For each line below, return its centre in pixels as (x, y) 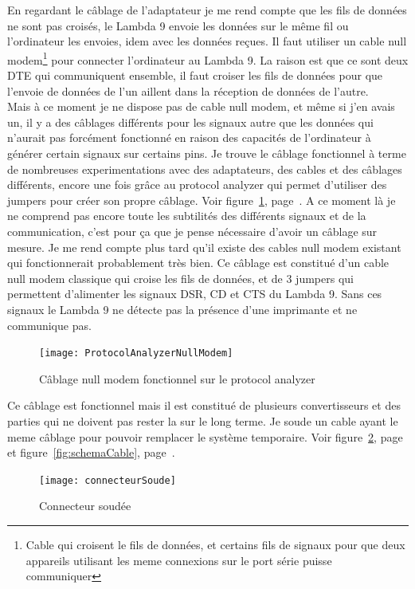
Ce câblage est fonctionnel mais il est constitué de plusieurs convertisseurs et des (204, 405)
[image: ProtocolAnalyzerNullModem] (136, 353)
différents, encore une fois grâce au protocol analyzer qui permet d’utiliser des (197, 185)
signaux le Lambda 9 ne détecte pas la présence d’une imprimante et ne (182, 309)
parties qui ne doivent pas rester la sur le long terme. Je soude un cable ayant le (203, 420)
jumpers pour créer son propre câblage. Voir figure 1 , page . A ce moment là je (202, 200)
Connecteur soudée (85, 506)
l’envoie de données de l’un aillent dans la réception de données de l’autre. (188, 90)
